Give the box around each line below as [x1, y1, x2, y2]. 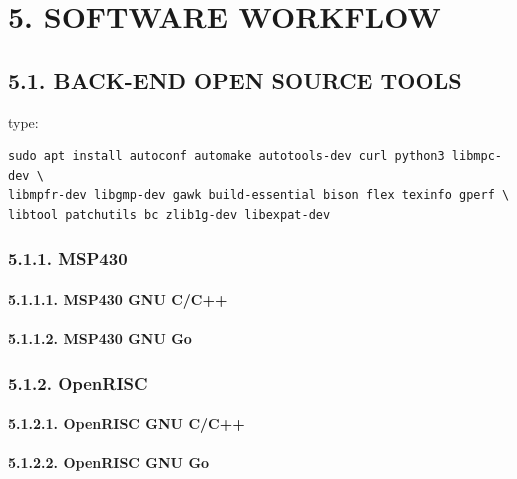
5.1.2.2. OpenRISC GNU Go [8, 452, 210, 473]
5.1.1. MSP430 [8, 246, 128, 271]
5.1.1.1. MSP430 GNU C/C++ [8, 288, 228, 309]
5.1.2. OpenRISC [8, 370, 148, 395]
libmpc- [451, 149, 502, 164]
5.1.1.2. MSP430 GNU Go [8, 328, 192, 349]
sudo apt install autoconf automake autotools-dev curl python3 [8, 149, 445, 164]
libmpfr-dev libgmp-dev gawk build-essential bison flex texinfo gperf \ [8, 188, 510, 203]
